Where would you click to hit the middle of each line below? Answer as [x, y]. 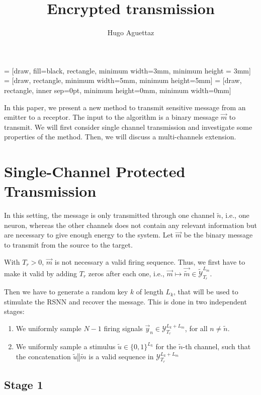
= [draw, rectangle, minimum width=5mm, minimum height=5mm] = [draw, [123, 80]
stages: [14, 311]
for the [166, 346]
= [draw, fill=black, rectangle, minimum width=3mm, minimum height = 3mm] [127, 70]
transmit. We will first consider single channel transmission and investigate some [128, 127]
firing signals [123, 328]
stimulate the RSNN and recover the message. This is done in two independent [125, 301]
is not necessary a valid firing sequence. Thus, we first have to [150, 261]
